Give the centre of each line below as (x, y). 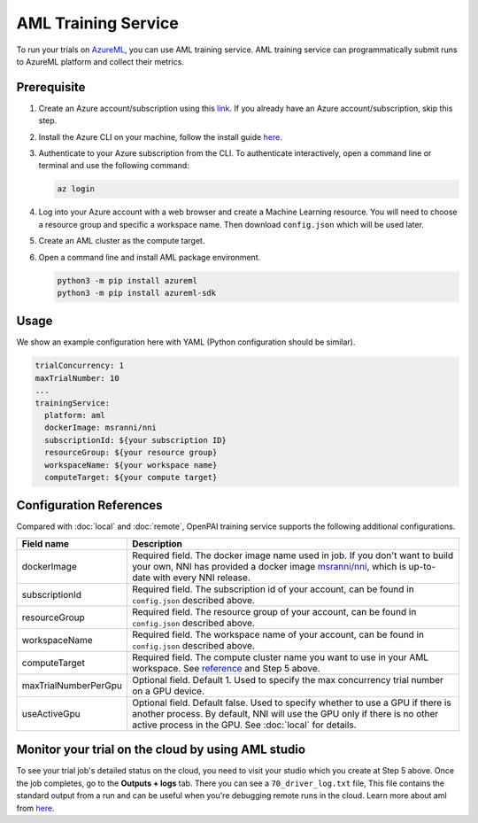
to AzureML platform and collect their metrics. (100, 61)
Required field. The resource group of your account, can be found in (274, 611)
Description (157, 543)
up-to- (422, 566)
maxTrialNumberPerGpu (72, 685)
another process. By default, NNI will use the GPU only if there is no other (285, 713)
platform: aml (75, 415)
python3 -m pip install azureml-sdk (137, 293)
